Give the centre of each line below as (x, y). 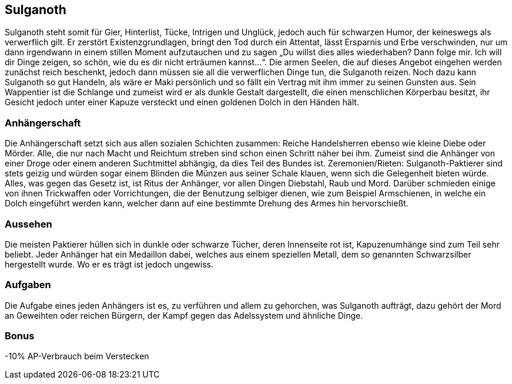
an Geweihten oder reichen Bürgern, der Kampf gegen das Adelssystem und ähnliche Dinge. (184, 315)
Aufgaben (28, 285)
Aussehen (29, 224)
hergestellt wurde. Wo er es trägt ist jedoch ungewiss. (109, 264)
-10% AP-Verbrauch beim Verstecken (77, 356)
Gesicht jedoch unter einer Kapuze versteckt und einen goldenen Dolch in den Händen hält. (182, 102)
